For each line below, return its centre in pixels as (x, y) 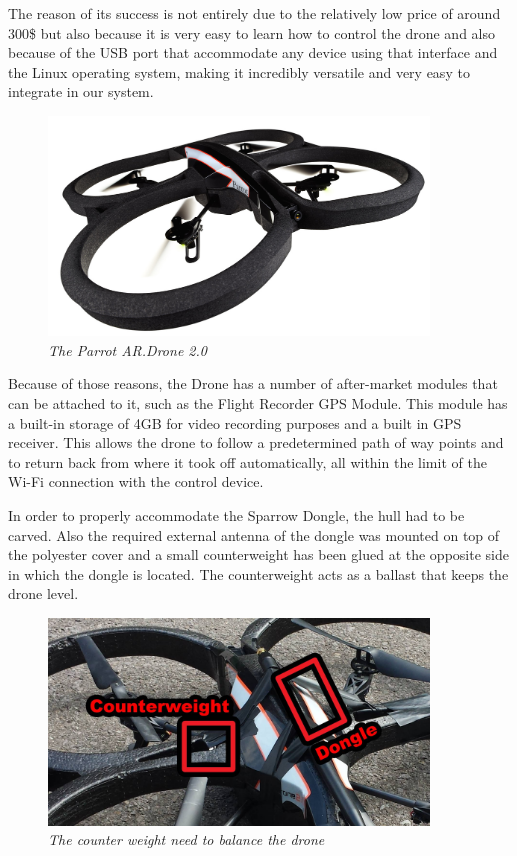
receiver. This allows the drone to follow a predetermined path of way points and (256, 442)
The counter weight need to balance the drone (186, 839)
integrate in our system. (81, 91)
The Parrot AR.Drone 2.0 (127, 349)
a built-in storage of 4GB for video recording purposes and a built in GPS (235, 422)
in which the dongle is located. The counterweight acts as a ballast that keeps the (258, 573)
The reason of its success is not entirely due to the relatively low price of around (254, 13)
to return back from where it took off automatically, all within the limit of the (247, 461)
